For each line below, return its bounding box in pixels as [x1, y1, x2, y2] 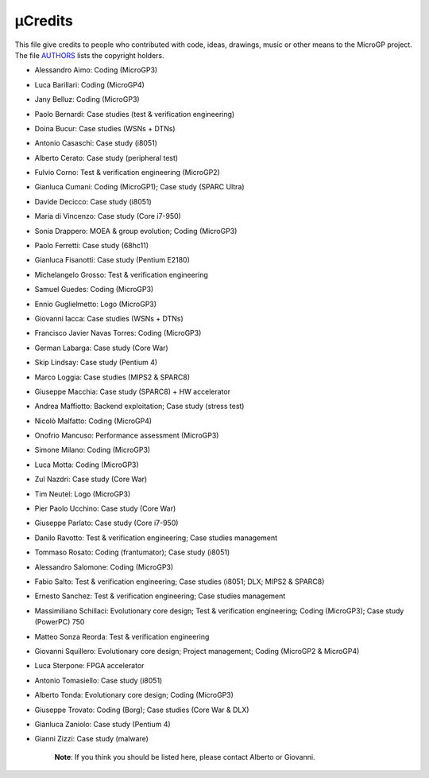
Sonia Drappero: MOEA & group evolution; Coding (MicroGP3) [34, 226, 238, 235]
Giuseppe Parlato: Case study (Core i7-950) [34, 518, 179, 528]
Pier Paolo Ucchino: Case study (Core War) [34, 504, 176, 513]
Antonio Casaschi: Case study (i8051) [34, 138, 158, 148]
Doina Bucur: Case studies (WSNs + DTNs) [34, 123, 176, 133]
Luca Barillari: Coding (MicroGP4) [34, 80, 145, 89]
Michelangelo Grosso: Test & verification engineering [34, 270, 208, 279]
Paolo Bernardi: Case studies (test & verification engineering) [34, 109, 235, 119]
